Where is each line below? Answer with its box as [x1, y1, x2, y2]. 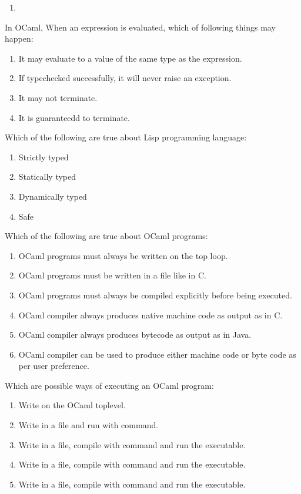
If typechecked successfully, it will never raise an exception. [18, 72, 232, 84]
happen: [5, 32, 34, 45]
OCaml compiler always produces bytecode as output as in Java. [18, 328, 252, 341]
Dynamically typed [18, 190, 87, 202]
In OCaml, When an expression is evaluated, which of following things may [5, 21, 276, 33]
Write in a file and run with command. [18, 419, 159, 431]
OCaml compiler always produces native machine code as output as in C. [18, 308, 283, 321]
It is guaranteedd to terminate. [18, 111, 130, 123]
